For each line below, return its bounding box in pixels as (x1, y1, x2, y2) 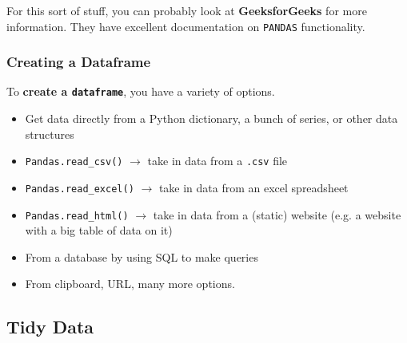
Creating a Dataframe (6, 52, 151, 72)
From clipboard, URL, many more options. (25, 275, 235, 292)
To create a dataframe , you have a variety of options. (6, 83, 275, 100)
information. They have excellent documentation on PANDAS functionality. (6, 18, 365, 34)
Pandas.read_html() (25, 210, 129, 222)
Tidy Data (6, 314, 94, 339)
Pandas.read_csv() (25, 156, 123, 168)
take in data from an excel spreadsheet (158, 179, 349, 195)
